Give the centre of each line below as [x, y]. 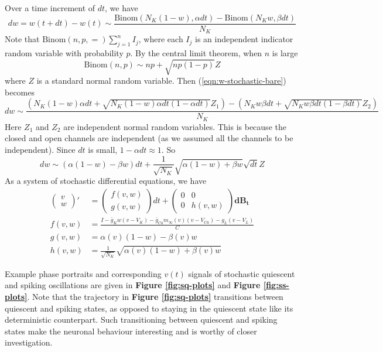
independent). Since [40, 149]
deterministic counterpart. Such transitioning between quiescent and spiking [141, 319]
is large [285, 52]
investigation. [29, 342]
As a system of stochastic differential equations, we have [106, 180]
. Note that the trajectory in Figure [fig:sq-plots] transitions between [155, 296]
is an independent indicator [244, 39]
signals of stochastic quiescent [242, 273]
